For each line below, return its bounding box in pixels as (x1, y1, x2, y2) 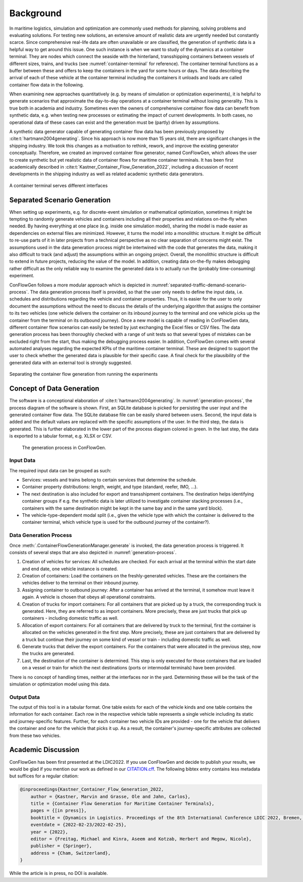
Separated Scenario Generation (9, 195, 111, 204)
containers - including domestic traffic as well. (22, 615, 119, 621)
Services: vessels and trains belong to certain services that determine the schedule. (22, 477, 197, 483)
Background (9, 8, 62, 19)
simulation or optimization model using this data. (9, 681, 111, 687)
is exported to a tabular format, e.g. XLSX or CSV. (9, 433, 113, 439)
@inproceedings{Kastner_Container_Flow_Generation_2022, (20, 787, 164, 793)
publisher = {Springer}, (30, 843, 92, 849)
